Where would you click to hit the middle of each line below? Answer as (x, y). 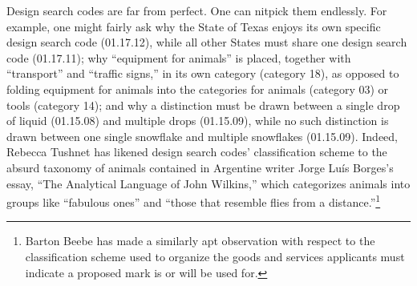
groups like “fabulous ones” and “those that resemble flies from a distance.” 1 (194, 201)
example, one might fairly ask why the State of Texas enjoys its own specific (194, 26)
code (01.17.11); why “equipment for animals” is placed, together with (179, 57)
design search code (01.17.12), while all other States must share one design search (207, 42)
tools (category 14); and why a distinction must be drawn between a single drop (203, 105)
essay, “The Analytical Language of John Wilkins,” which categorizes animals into (208, 183)
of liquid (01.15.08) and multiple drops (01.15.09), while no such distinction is (198, 121)
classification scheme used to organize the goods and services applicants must (215, 256)
